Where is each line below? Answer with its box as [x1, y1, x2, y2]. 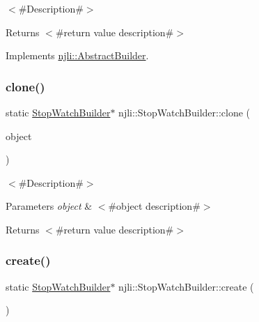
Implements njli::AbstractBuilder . [6, 48, 149, 63]
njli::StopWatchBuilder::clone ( [118, 105, 251, 119]
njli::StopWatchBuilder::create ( [118, 279, 254, 293]
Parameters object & [6, 199, 93, 213]
